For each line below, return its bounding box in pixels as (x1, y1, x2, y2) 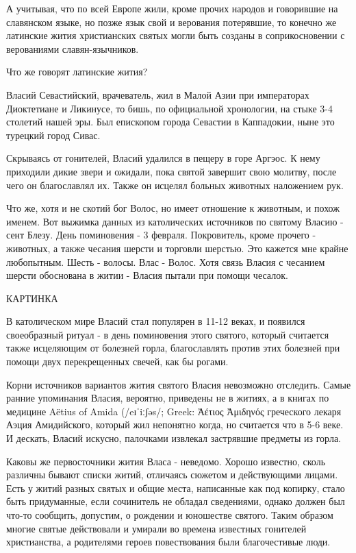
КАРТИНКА (6, 291, 58, 305)
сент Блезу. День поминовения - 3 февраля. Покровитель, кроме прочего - (6, 228, 316, 242)
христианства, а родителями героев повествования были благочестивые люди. (6, 534, 331, 549)
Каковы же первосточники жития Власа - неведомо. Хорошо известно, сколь (6, 454, 326, 468)
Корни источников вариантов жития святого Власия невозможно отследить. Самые (6, 377, 351, 391)
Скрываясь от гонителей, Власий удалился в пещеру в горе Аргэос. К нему (6, 151, 320, 165)
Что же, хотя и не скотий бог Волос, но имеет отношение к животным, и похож (6, 201, 340, 215)
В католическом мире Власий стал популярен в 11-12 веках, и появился (6, 314, 305, 328)
